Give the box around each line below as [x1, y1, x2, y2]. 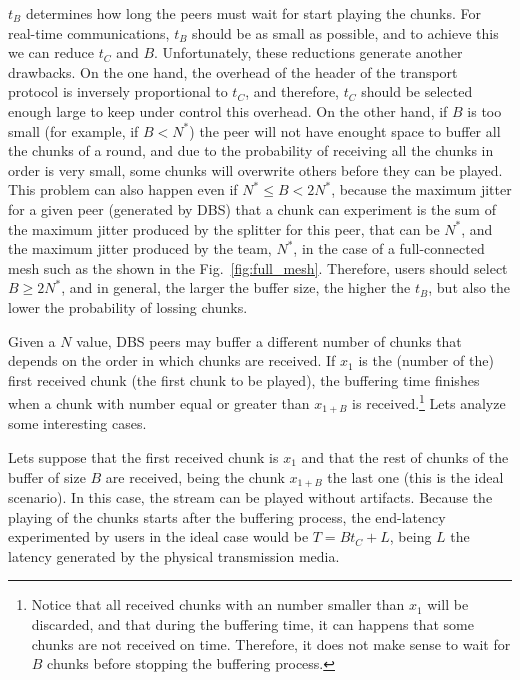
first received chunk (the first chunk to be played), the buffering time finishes [8, 369, 480, 390]
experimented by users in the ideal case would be [8, 526, 309, 547]
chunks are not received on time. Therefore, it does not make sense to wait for [31, 633, 511, 654]
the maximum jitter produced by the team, [8, 238, 272, 259]
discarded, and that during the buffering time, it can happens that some [31, 614, 474, 634]
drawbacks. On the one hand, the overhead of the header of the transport [8, 61, 458, 82]
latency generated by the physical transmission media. [8, 545, 340, 566]
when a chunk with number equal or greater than [8, 392, 310, 413]
